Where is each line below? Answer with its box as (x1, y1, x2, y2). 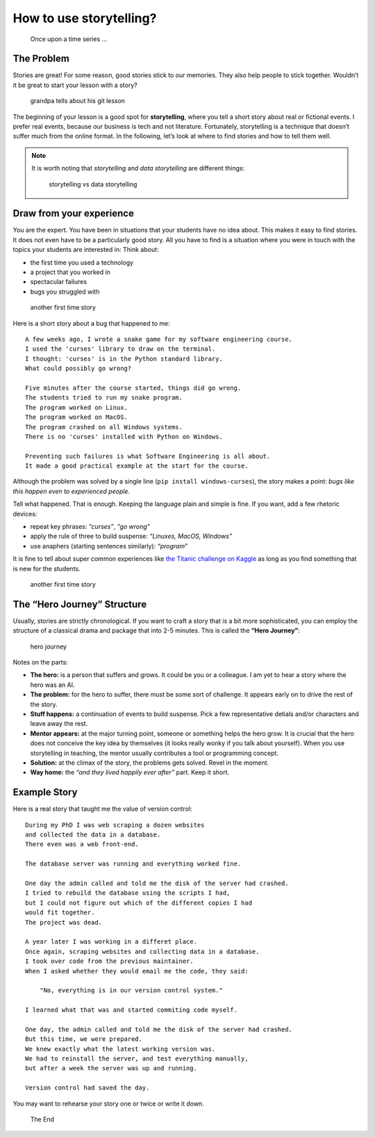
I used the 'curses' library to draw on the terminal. (25, 345, 216, 353)
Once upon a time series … (30, 35, 108, 43)
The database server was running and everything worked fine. (25, 860, 242, 868)
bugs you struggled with (30, 287, 100, 296)
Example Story (12, 786, 78, 798)
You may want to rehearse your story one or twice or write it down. (12, 1099, 204, 1108)
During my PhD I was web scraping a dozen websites (25, 821, 205, 829)
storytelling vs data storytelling (49, 180, 137, 188)
